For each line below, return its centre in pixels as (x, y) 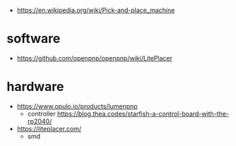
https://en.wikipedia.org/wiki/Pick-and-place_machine (96, 10)
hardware (35, 87)
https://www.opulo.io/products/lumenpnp (77, 106)
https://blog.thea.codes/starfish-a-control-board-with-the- (143, 114)
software (34, 39)
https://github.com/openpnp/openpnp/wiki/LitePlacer (94, 58)
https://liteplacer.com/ (49, 128)
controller (41, 114)
